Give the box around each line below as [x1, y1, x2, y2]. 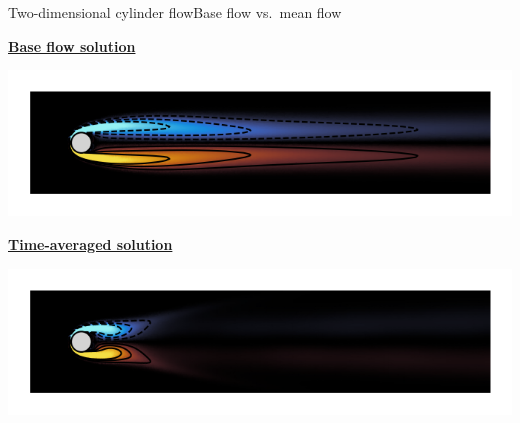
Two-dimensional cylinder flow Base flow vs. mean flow [8, 2, 342, 22]
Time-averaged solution [8, 234, 173, 254]
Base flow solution [8, 35, 136, 56]
